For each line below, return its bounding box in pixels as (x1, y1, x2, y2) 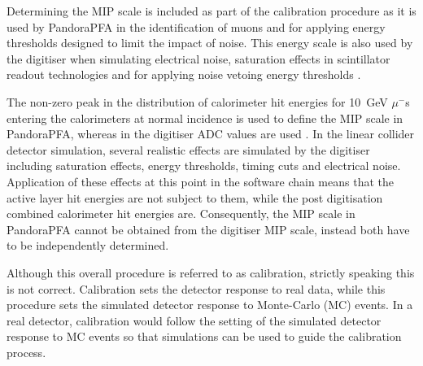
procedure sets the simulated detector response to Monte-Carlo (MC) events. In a (7, 296, 413, 313)
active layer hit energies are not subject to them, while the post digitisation (7, 189, 383, 206)
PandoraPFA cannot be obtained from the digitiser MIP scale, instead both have (7, 220, 410, 237)
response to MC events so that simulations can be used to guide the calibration (7, 328, 402, 345)
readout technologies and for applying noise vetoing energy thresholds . (7, 66, 361, 83)
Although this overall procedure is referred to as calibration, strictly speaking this (7, 264, 415, 281)
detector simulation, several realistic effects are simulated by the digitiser (7, 141, 370, 158)
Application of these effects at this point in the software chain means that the (7, 172, 394, 190)
